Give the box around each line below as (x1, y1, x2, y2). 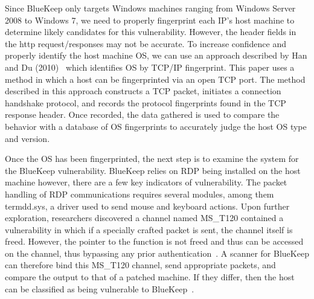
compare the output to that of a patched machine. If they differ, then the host (5, 271, 295, 283)
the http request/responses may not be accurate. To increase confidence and (5, 37, 287, 50)
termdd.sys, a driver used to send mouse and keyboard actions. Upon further (5, 199, 290, 212)
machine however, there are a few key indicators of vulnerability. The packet (5, 176, 287, 188)
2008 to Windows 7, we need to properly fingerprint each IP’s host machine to (5, 13, 295, 26)
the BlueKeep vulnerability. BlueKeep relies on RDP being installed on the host (5, 164, 301, 176)
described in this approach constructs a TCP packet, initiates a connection (5, 85, 281, 97)
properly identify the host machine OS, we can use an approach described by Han (5, 49, 307, 62)
